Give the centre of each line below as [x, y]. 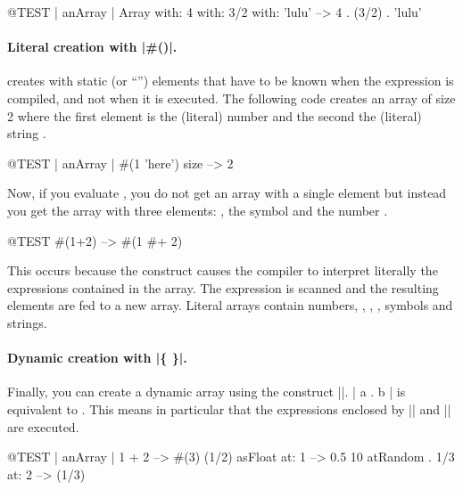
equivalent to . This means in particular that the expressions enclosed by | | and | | [229, 408]
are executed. [43, 426]
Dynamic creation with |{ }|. [97, 358]
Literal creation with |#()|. [92, 47]
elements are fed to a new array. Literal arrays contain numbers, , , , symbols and [230, 305]
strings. [27, 322]
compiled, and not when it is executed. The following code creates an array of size [231, 98]
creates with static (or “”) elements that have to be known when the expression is [231, 81]
